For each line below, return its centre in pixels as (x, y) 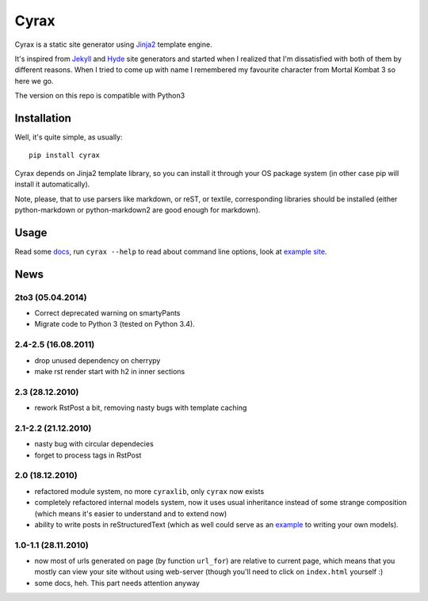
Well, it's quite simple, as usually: (69, 137)
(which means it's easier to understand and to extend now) (131, 513)
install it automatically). (52, 184)
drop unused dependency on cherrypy (97, 360)
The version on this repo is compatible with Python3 (100, 96)
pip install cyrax (65, 155)
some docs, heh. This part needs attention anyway (117, 583)
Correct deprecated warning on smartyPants (108, 313)
